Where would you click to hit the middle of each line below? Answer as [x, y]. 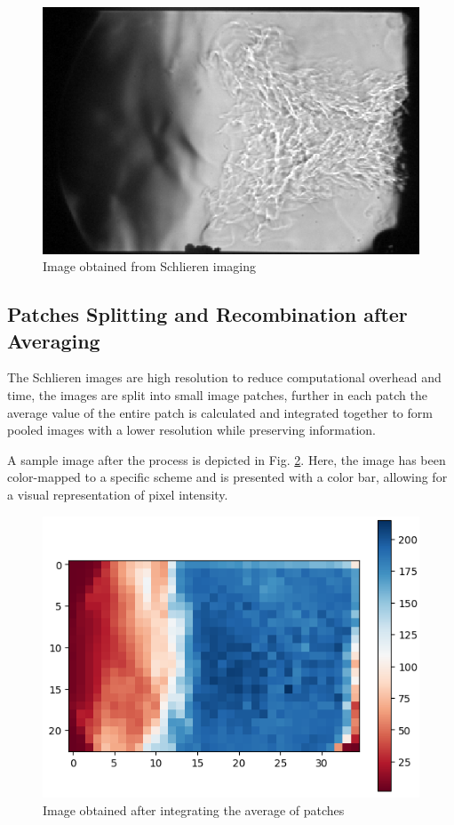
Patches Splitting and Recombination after [207, 314]
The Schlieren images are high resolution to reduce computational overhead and [224, 377]
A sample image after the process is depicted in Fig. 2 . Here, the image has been [227, 459]
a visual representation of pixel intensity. [118, 494]
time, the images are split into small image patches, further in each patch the [217, 395]
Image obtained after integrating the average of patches [194, 809]
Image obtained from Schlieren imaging [150, 266]
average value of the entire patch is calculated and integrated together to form [220, 412]
